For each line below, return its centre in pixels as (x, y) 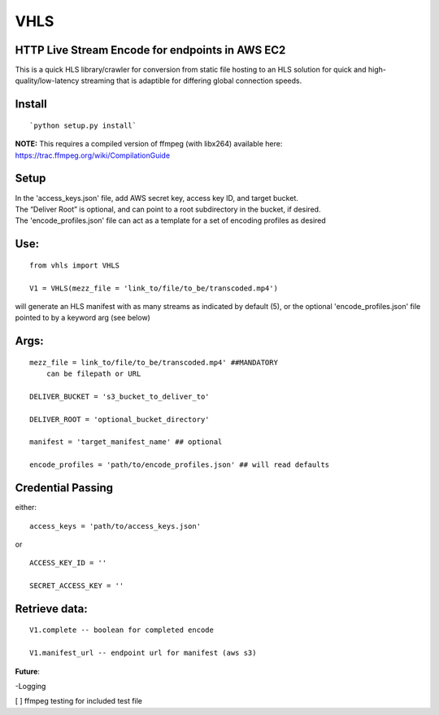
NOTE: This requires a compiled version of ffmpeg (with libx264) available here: (149, 144)
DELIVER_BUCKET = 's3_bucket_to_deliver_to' (120, 396)
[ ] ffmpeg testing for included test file (78, 701)
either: (26, 508)
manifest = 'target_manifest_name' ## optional (126, 442)
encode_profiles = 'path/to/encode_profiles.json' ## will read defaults (180, 465)
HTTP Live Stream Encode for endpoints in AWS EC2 (150, 50)
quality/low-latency (47, 81)
